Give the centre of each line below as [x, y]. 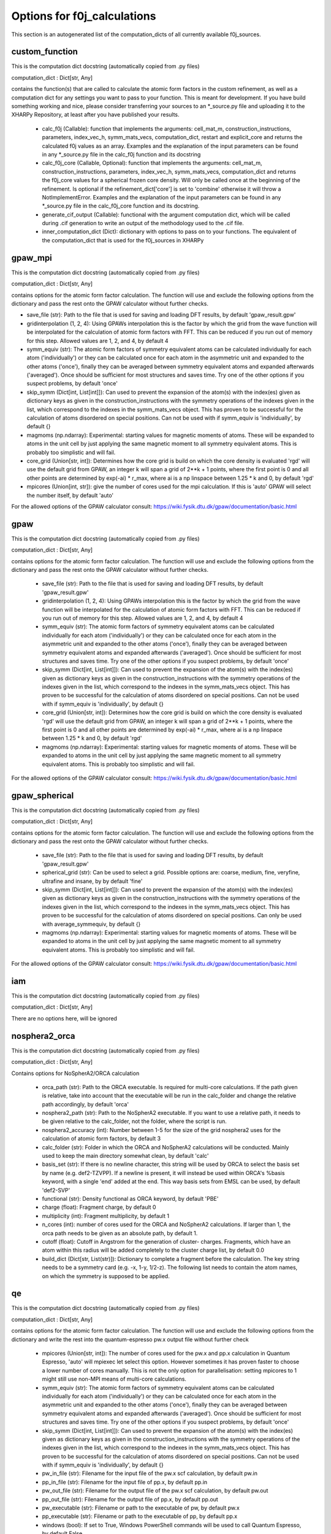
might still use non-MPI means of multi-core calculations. [114, 1379]
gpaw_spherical [43, 796]
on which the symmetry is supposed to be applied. [106, 1276]
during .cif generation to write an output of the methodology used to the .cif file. [143, 223]
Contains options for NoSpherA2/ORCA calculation [75, 1073]
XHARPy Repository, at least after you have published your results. [96, 115]
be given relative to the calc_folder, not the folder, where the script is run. [134, 1121]
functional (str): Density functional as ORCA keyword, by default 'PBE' [130, 1199]
